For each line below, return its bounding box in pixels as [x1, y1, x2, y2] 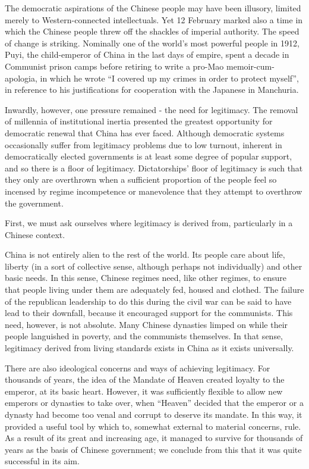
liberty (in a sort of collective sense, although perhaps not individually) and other [5, 259, 302, 272]
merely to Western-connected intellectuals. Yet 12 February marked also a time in [5, 13, 303, 26]
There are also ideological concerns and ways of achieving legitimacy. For [5, 361, 270, 374]
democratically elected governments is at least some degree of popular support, [5, 150, 292, 162]
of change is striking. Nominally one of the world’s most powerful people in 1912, [5, 36, 299, 49]
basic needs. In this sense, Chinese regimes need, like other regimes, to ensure [5, 271, 287, 284]
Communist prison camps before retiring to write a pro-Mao [5, 60, 224, 72]
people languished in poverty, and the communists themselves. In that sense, [5, 330, 283, 342]
